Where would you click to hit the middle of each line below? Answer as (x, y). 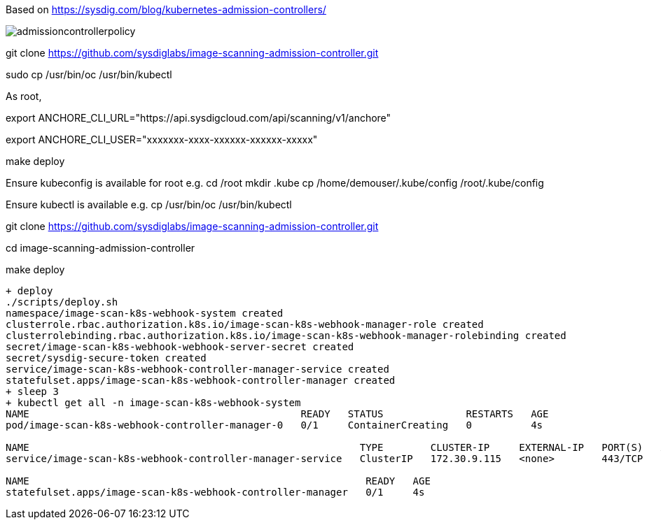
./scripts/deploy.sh (62, 302)
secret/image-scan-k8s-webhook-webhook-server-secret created (180, 347)
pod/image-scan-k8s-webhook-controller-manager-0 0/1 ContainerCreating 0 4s (274, 425)
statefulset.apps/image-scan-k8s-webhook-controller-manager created (201, 380)
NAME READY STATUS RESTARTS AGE (277, 414)
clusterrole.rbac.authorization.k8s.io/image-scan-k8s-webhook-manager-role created (245, 324)
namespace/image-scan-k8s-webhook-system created (145, 313)
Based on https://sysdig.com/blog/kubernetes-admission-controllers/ (166, 9)
